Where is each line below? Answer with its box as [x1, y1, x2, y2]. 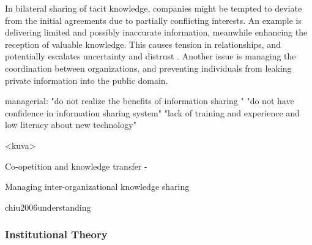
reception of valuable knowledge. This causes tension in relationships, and [5, 37, 281, 50]
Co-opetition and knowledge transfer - [5, 159, 147, 172]
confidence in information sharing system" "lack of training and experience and [5, 106, 300, 119]
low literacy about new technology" [5, 118, 136, 131]
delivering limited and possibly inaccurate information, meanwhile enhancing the [5, 26, 308, 39]
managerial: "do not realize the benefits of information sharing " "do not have [5, 94, 294, 107]
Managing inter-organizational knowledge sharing [5, 180, 190, 193]
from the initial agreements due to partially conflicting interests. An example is [5, 13, 302, 26]
